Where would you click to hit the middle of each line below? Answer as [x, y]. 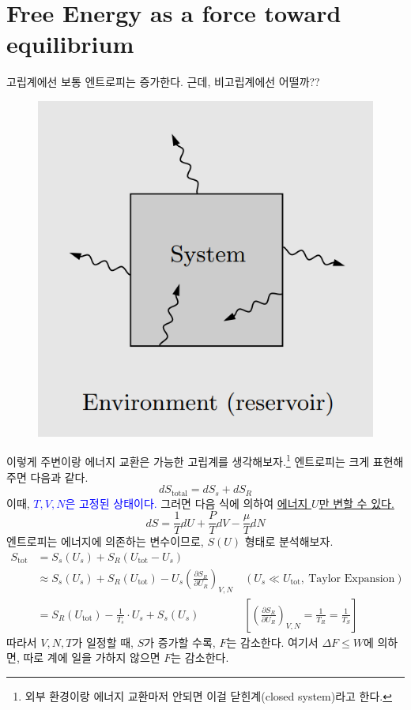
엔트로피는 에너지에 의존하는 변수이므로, [105, 541]
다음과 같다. [59, 477]
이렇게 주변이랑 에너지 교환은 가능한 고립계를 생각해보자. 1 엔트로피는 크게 [188, 460]
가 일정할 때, [103, 642]
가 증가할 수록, [180, 642]
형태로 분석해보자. [289, 541]
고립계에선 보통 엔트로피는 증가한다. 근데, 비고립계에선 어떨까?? [163, 82]
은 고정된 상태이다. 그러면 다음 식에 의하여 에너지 [187, 503]
